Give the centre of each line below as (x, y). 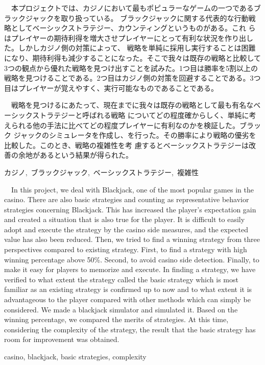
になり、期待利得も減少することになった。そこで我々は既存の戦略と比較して (133, 57)
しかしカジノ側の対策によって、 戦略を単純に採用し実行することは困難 (137, 48)
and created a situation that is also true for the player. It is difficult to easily (125, 219)
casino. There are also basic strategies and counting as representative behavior (127, 199)
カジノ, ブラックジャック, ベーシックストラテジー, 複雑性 (101, 172)
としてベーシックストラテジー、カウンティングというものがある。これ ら (133, 28)
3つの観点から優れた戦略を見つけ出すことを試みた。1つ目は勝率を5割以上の (131, 68)
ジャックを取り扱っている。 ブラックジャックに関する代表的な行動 (137, 18)
